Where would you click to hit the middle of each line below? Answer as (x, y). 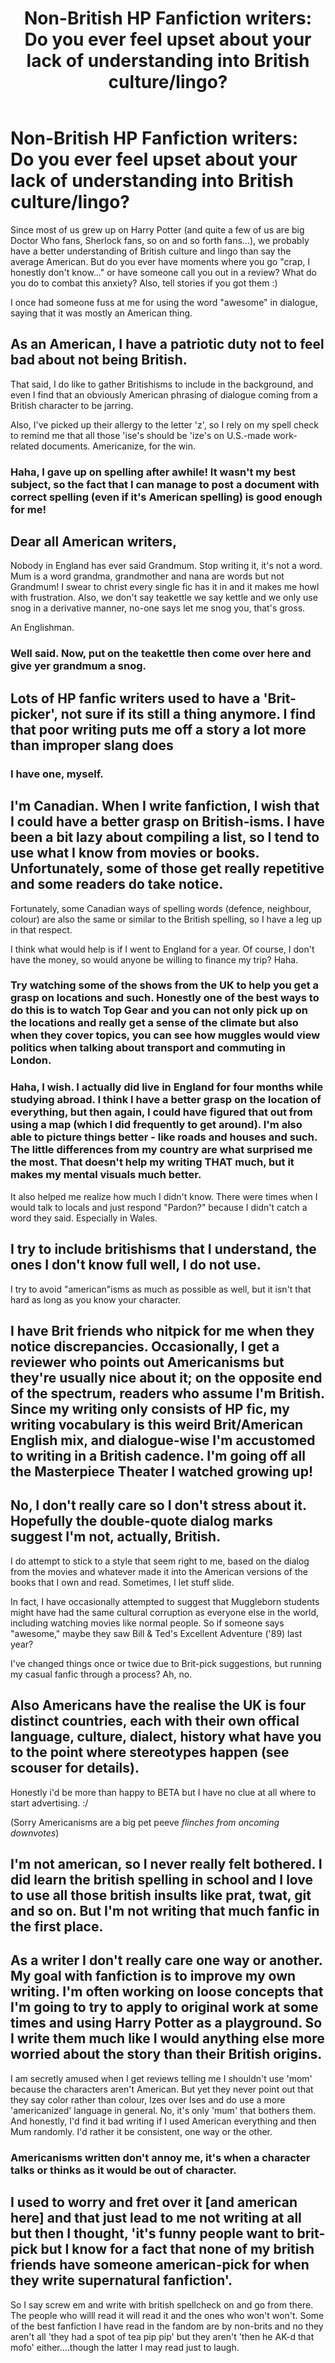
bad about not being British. (99, 360)
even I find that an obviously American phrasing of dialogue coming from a (164, 394)
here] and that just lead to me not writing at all (156, 2218)
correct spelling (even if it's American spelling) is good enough (166, 497)
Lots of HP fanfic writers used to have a (135, 698)
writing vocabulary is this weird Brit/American (157, 1424)
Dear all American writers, (94, 542)
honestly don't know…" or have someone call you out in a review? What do (164, 272)
